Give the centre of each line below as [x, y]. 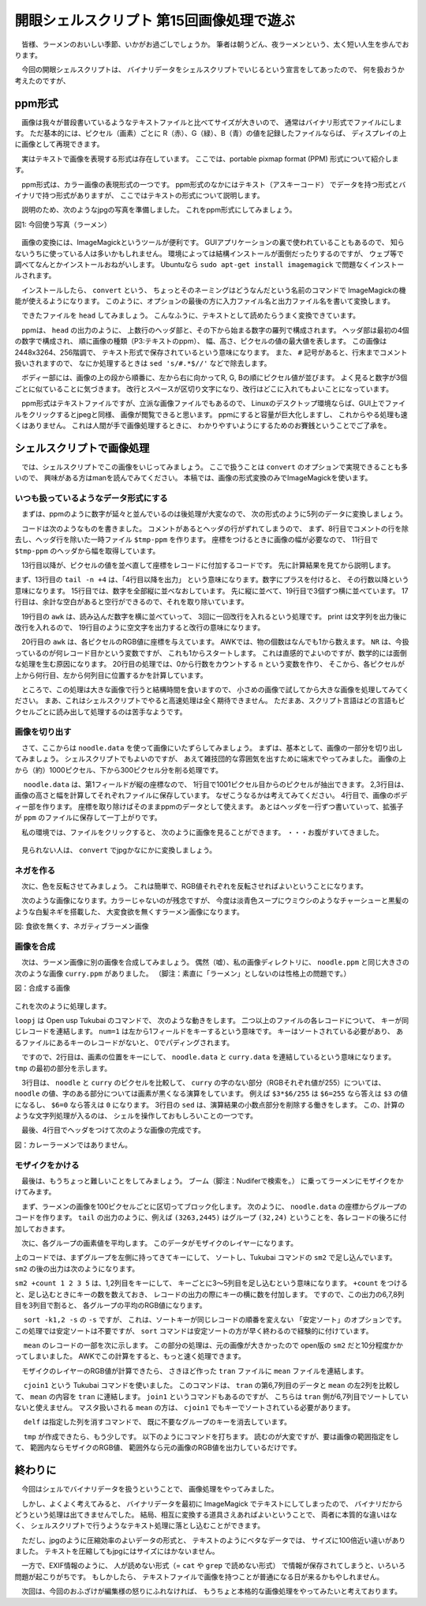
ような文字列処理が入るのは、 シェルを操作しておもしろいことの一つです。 [136, 1116]
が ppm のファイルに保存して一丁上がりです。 [88, 818]
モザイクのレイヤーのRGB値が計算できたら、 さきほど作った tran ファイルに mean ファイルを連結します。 [194, 1371]
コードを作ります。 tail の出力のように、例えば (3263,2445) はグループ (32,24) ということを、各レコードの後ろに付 [211, 1217]
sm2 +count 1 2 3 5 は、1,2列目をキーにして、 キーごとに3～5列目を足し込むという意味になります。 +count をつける [211, 1283]
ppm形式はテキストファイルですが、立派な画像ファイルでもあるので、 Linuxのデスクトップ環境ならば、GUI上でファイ [213, 404]
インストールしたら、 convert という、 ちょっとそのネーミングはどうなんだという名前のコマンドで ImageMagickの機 [213, 290]
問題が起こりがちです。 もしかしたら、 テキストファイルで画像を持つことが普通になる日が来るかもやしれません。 [199, 1577]
